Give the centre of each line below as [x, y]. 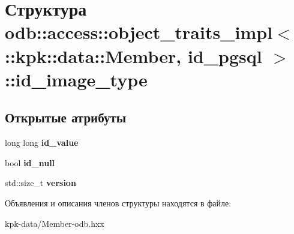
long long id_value [42, 142]
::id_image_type [76, 79]
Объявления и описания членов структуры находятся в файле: [118, 202]
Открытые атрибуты [66, 117]
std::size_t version [40, 183]
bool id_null [30, 162]
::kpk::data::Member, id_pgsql [133, 55]
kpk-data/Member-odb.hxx [55, 223]
